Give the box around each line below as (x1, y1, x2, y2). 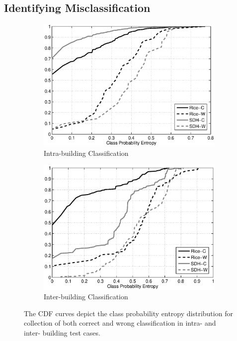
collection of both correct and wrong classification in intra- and (24, 318, 216, 328)
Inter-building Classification (44, 291, 128, 302)
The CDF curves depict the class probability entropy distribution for (24, 308, 233, 318)
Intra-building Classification (44, 148, 129, 158)
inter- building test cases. (24, 327, 100, 338)
